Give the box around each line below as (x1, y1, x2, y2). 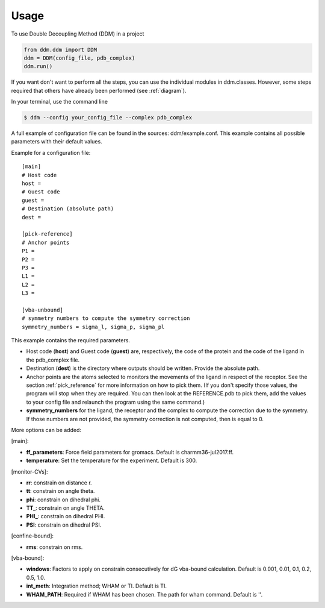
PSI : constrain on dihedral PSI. (26, 521, 102, 528)
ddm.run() (23, 63, 53, 70)
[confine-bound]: (11, 532, 54, 539)
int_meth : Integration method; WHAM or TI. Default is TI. (26, 582, 167, 590)
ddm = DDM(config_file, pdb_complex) (23, 54, 135, 61)
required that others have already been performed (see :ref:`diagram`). (11, 87, 187, 94)
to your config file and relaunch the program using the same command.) (26, 398, 205, 406)
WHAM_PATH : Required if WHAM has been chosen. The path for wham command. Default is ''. (26, 591, 263, 598)
